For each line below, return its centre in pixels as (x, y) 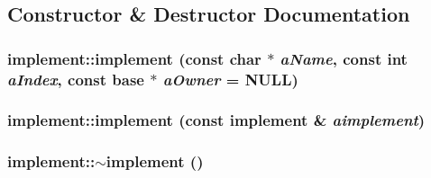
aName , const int (344, 58)
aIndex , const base (76, 79)
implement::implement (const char (134, 58)
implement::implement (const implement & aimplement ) (216, 120)
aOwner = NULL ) (230, 79)
